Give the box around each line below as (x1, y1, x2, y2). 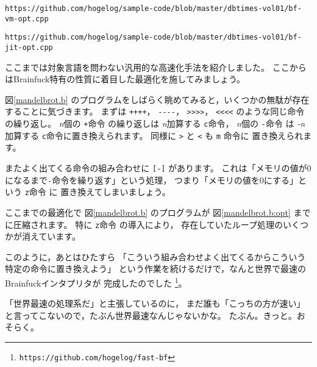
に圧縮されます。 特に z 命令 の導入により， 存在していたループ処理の (5, 218, 283, 230)
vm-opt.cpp (5, 14, 49, 23)
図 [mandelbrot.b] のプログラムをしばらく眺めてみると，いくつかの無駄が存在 (5, 93, 310, 105)
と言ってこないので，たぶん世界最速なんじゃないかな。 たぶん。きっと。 (5, 308, 297, 321)
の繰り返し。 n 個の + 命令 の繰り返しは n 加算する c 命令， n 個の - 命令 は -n (5, 117, 305, 130)
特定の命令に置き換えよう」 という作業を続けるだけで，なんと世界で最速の (5, 262, 307, 275)
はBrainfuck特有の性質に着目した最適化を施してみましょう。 (5, 73, 246, 85)
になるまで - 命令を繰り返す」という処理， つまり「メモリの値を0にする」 (5, 173, 298, 186)
